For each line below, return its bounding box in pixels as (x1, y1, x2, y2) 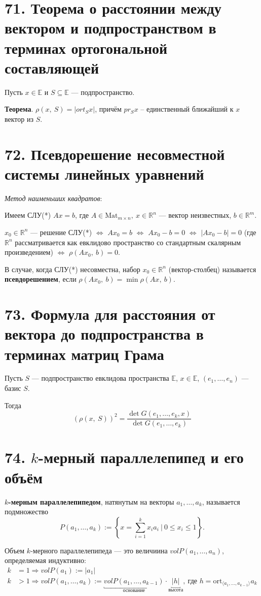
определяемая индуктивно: (5, 555, 86, 566)
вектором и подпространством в (5, 17, 216, 38)
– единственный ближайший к (140, 104, 234, 114)
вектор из (5, 113, 33, 124)
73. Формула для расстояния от (5, 304, 215, 324)
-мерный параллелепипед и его (38, 447, 244, 468)
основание (123, 587, 145, 593)
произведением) (5, 247, 53, 257)
